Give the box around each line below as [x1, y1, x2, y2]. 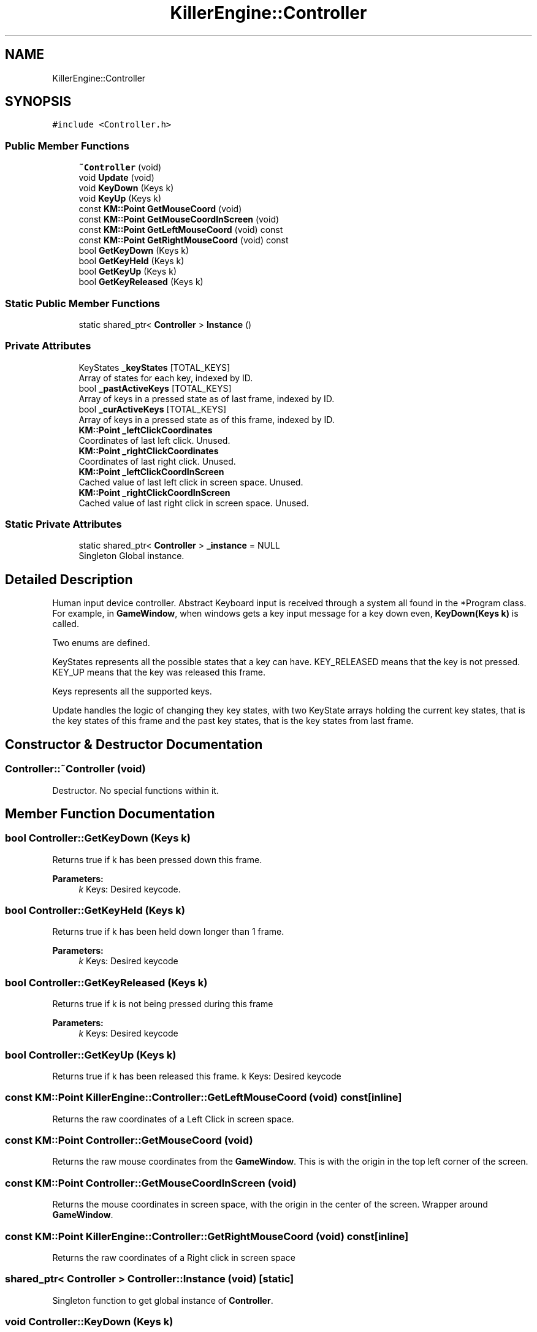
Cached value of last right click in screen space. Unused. [78, 497, 309, 508]
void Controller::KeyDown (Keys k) [5, 1315, 173, 1328]
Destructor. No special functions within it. [52, 785, 219, 796]
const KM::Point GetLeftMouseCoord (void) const [78, 224, 283, 235]
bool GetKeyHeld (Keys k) [78, 256, 185, 267]
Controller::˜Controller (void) [5, 763, 146, 775]
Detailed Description [5, 571, 133, 587]
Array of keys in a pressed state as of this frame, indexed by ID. [78, 414, 335, 425]
